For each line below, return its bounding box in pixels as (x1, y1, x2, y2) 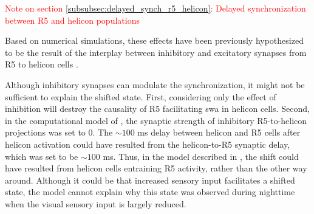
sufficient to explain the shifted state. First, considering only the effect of (5, 90, 276, 103)
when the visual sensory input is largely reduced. (5, 197, 186, 210)
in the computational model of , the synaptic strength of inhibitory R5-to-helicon (5, 114, 307, 126)
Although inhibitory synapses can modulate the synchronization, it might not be (5, 78, 305, 91)
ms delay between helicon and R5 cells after (137, 126, 301, 139)
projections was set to (5, 126, 86, 139)
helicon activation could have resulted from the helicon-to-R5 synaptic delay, (5, 137, 290, 150)
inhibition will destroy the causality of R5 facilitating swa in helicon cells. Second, (5, 102, 310, 115)
